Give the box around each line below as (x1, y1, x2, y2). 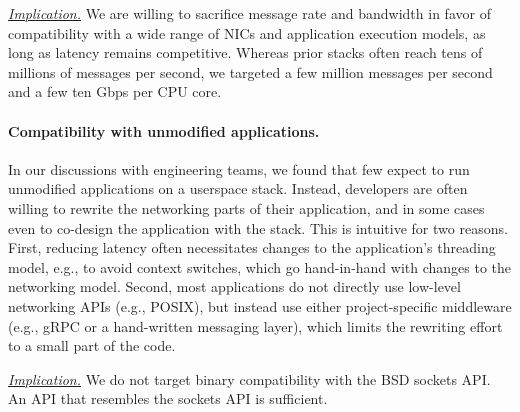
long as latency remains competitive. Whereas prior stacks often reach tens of (8, 42, 483, 63)
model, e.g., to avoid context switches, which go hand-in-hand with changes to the (8, 256, 512, 277)
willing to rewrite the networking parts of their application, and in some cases (8, 197, 485, 218)
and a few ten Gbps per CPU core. (8, 81, 222, 102)
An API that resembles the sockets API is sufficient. (8, 388, 328, 409)
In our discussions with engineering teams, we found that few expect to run (8, 158, 470, 179)
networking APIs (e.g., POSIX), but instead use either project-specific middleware (8, 295, 512, 316)
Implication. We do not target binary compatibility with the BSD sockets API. (8, 368, 491, 389)
